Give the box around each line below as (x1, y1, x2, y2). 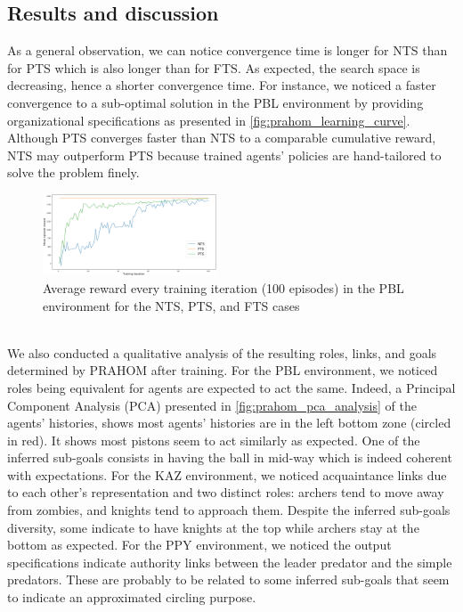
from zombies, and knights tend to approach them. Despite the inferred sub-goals (7, 501, 451, 519)
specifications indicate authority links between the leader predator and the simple (7, 552, 452, 571)
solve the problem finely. (7, 163, 140, 182)
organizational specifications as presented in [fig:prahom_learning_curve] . (7, 110, 410, 129)
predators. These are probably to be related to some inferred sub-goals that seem (7, 570, 450, 589)
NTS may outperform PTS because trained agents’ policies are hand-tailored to (7, 145, 442, 164)
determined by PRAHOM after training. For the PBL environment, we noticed (7, 361, 438, 379)
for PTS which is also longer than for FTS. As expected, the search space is (7, 58, 420, 77)
